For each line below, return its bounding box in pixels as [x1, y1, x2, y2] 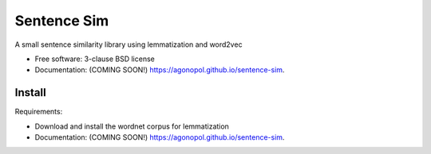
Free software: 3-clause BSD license [34, 54, 155, 64]
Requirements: [14, 107, 63, 117]
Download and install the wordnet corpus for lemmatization [34, 121, 229, 131]
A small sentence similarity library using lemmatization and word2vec [14, 40, 243, 49]
